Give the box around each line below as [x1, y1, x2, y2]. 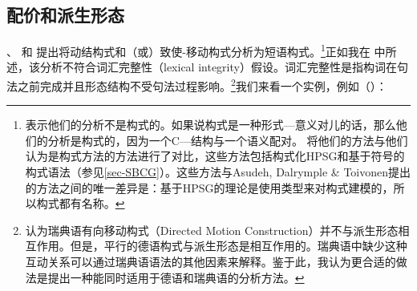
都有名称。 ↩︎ [59, 195, 125, 212]
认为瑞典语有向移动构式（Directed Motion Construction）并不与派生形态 [25, 221, 399, 238]
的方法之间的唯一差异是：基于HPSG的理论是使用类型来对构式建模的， [25, 179, 394, 196]
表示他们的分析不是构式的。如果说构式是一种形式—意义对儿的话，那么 [25, 116, 396, 133]
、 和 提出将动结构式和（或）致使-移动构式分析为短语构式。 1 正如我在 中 [6, 41, 386, 59]
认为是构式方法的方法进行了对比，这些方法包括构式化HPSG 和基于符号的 [25, 148, 405, 164]
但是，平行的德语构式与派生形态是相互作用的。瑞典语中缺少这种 [70, 237, 407, 254]
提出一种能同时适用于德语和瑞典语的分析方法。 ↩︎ [47, 269, 305, 285]
